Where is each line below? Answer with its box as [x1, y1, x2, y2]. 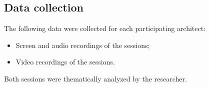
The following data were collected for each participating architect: [4, 23, 206, 33]
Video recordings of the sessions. [15, 56, 115, 67]
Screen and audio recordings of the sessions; [15, 39, 150, 50]
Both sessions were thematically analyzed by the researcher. [4, 73, 187, 83]
